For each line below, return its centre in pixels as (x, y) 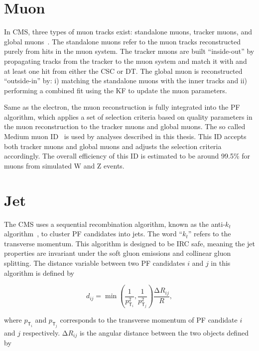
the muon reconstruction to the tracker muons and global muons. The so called (125, 126)
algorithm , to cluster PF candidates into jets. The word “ (93, 234)
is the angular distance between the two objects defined (164, 332)
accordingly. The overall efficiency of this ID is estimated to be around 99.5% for (127, 156)
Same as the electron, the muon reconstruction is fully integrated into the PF (122, 107)
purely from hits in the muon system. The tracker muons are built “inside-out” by (129, 51)
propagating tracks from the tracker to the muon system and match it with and (126, 61)
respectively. (41, 332)
